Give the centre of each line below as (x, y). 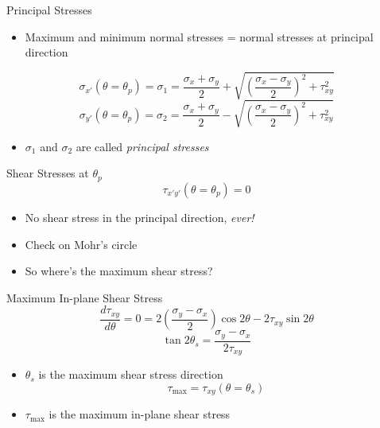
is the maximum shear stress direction (131, 374)
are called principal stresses (142, 146)
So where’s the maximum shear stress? (119, 271)
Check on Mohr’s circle (81, 244)
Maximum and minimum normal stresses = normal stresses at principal (199, 36)
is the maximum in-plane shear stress (140, 414)
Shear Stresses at (48, 173)
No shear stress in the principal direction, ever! (140, 217)
